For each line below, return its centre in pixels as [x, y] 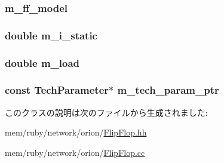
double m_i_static [51, 35]
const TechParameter [57, 90]
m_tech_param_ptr [168, 90]
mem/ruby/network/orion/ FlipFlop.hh [76, 132]
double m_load [42, 62]
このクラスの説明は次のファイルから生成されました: [106, 112]
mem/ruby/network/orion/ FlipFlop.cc [75, 152]
